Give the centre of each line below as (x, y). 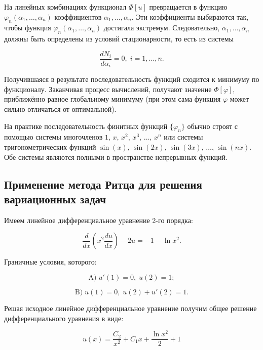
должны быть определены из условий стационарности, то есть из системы (119, 39)
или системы (183, 137)
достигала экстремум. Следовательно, (162, 28)
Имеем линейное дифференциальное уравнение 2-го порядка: (99, 220)
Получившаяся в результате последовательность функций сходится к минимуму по (132, 79)
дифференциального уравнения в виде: (64, 318)
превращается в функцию (188, 7)
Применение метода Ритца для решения (103, 184)
